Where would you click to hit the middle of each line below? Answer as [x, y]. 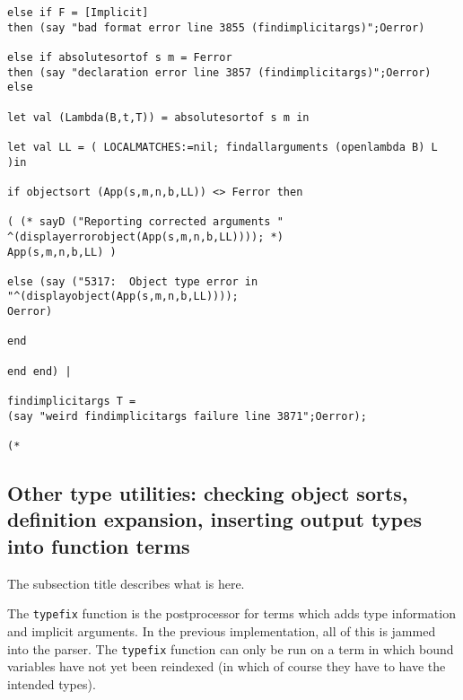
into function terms [99, 545]
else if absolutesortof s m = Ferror [120, 57]
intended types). [52, 683]
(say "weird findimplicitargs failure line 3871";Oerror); [187, 416]
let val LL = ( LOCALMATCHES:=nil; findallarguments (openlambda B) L [223, 147]
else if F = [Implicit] [78, 13]
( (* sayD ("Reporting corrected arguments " [145, 222]
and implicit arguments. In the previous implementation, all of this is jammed [222, 630]
